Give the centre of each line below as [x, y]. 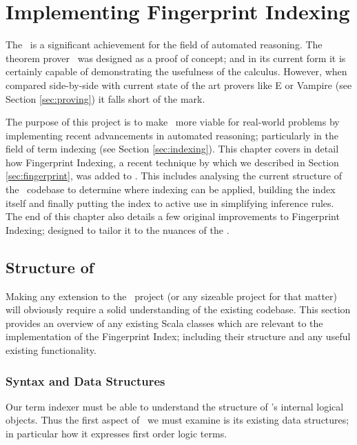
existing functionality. [51, 350]
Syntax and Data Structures [85, 380]
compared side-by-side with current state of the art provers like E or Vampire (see [179, 85]
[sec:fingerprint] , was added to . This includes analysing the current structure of [174, 176]
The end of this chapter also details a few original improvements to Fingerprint [173, 216]
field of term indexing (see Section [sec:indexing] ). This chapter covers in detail [172, 149]
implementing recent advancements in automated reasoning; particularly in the [172, 135]
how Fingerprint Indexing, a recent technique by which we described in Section [172, 162]
